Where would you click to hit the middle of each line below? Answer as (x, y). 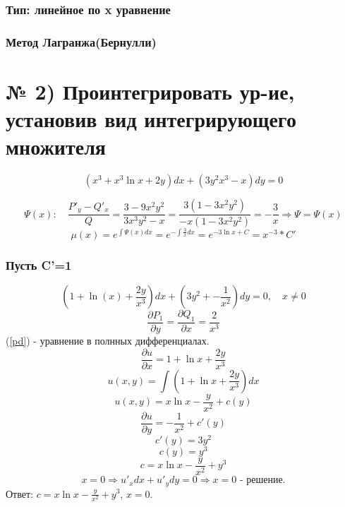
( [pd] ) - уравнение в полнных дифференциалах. (108, 341)
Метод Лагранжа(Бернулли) (81, 41)
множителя (56, 147)
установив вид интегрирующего (151, 119)
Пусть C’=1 (39, 264)
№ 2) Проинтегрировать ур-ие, (150, 91)
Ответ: (19, 493)
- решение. (262, 481)
